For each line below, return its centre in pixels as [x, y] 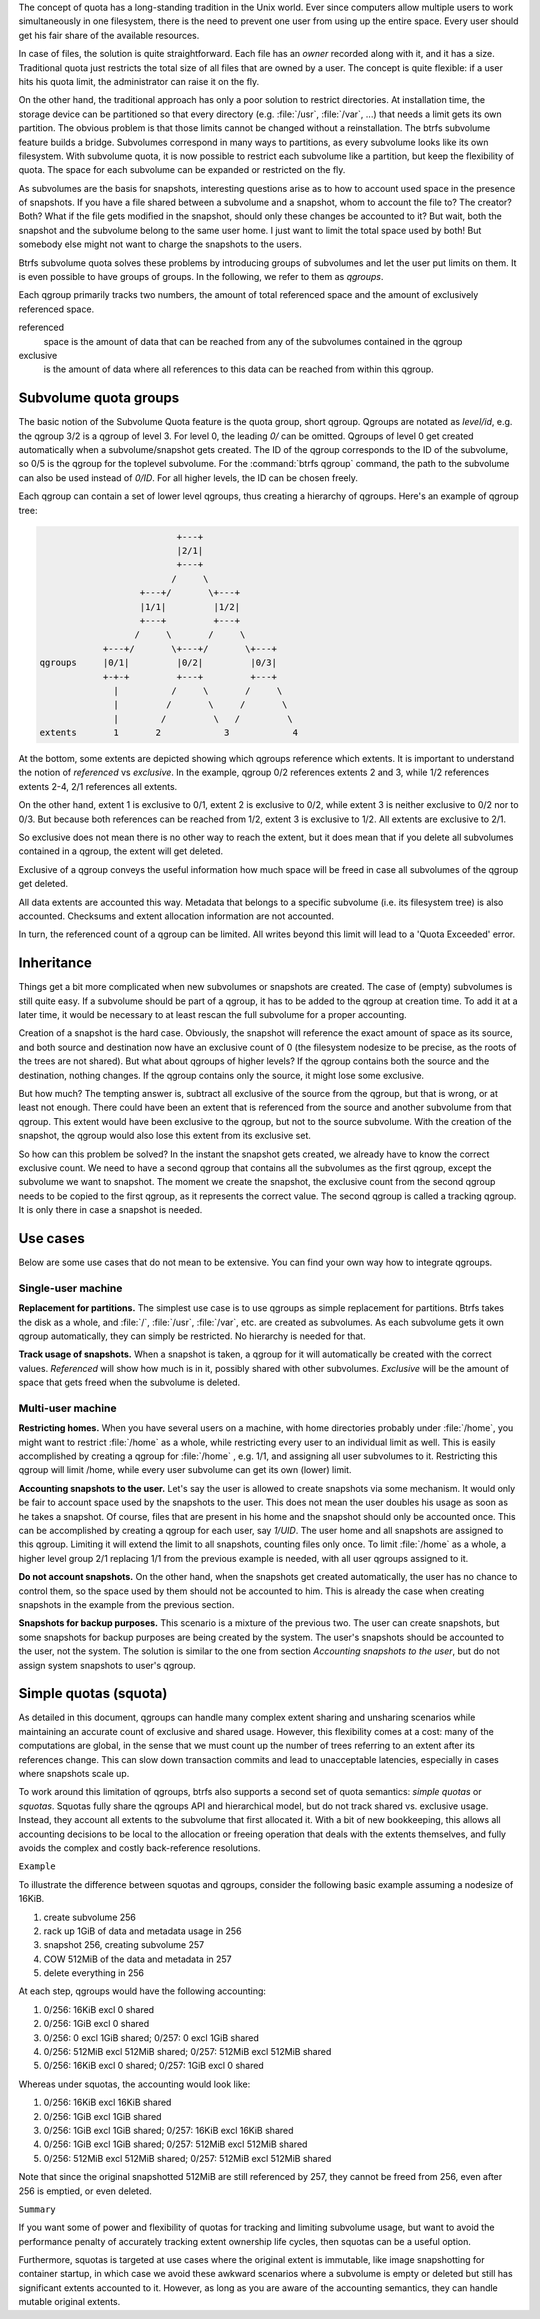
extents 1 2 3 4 [169, 733]
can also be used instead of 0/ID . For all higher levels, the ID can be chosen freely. [188, 477]
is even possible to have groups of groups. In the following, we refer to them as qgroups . [201, 277]
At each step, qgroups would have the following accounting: [142, 1991]
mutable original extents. [69, 2302]
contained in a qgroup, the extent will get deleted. [121, 851]
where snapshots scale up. [74, 1773]
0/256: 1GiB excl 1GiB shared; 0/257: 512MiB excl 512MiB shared [175, 2144]
